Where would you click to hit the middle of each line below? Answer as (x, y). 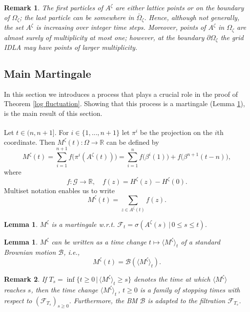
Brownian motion (30, 252)
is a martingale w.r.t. (83, 224)
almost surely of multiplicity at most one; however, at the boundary (104, 37)
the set (14, 27)
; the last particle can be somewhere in (77, 17)
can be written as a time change (99, 241)
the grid (232, 37)
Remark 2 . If (25, 279)
